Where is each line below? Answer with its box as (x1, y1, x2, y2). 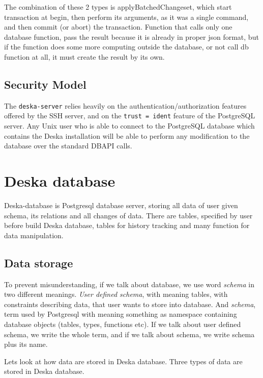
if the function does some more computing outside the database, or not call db (4, 41, 249, 52)
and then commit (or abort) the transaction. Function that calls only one (4, 21, 232, 32)
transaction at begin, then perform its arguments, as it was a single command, (4, 11, 249, 22)
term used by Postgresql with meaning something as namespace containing (4, 309, 237, 319)
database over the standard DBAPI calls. (4, 140, 132, 151)
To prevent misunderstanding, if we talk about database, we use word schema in (4, 279, 255, 289)
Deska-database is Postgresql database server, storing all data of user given (4, 199, 238, 210)
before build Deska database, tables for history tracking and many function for (4, 220, 250, 231)
